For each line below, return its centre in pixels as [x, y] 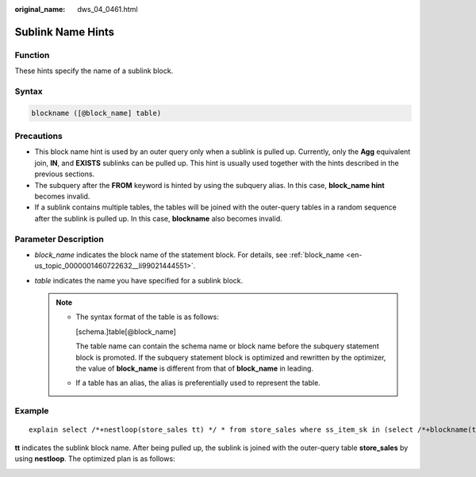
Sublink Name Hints [65, 32]
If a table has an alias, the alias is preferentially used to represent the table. [198, 383]
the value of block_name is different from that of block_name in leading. [194, 368]
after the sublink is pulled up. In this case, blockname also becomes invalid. [158, 218]
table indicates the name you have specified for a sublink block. [139, 280]
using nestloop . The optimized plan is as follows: [95, 459]
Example [32, 411]
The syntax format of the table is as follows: [148, 317]
